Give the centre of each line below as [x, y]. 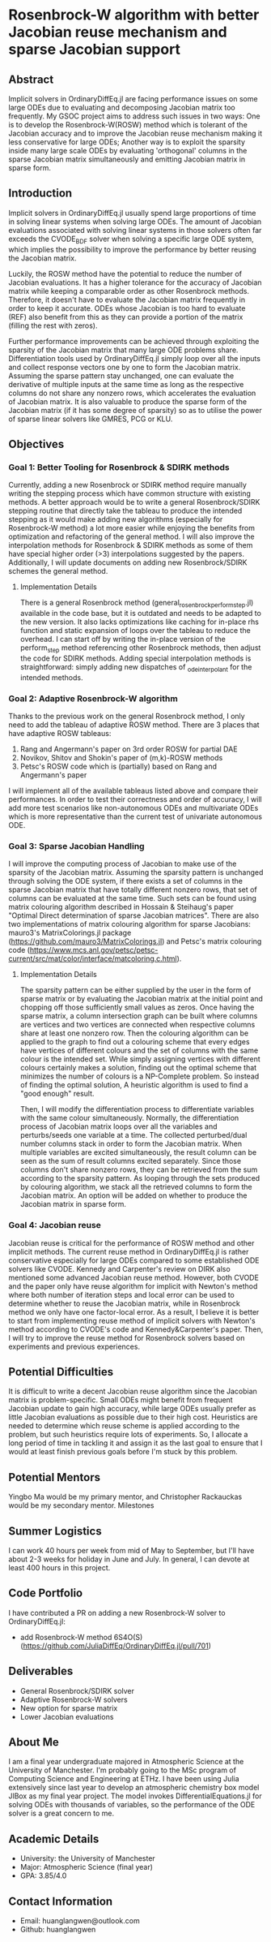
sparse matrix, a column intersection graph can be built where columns [139, 1016]
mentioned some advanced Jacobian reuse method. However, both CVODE [133, 1277]
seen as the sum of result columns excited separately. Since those [130, 1161]
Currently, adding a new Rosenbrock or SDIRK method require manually [127, 485]
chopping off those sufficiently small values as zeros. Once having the [137, 1007]
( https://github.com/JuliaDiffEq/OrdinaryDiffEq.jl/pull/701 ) [116, 1646]
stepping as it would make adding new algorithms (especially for [116, 519]
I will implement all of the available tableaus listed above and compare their [133, 790]
